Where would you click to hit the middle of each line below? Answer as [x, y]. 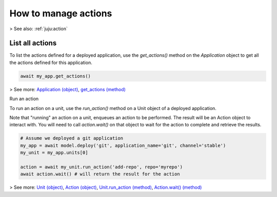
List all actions [33, 43]
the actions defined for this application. [51, 62]
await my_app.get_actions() [55, 76]
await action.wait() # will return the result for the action [100, 174]
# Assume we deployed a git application [72, 138]
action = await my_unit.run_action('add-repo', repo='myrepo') [102, 167]
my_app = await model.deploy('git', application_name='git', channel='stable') [123, 145]
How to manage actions [61, 13]
